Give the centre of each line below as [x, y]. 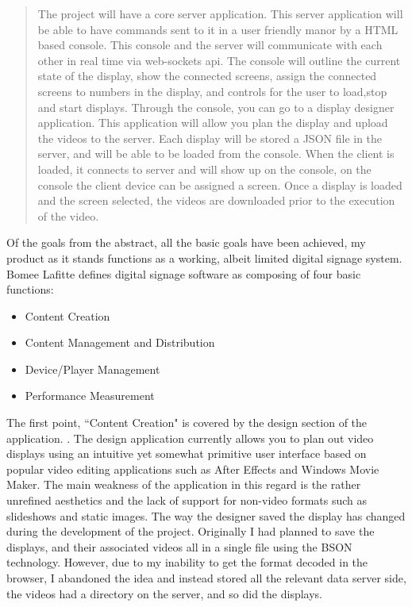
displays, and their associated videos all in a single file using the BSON [179, 546]
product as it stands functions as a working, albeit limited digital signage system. [204, 257]
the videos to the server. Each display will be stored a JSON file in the [210, 138]
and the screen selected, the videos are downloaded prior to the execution [216, 200]
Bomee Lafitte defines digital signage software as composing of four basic [184, 273]
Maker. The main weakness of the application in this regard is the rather [184, 484]
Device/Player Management [92, 369]
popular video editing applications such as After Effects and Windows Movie [193, 469]
